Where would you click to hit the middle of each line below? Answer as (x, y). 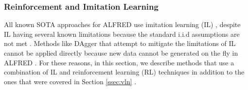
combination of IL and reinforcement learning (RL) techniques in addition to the (124, 72)
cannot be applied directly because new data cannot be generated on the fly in (121, 53)
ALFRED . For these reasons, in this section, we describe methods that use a (119, 62)
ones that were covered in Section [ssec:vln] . (70, 81)
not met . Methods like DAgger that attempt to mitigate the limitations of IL (120, 43)
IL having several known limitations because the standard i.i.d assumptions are (122, 34)
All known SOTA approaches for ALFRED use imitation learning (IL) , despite (122, 24)
